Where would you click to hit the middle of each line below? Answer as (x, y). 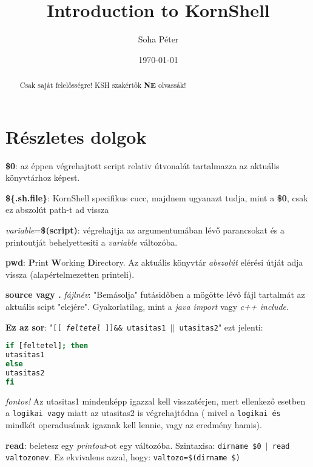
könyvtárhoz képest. (43, 177)
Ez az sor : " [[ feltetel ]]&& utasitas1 (86, 327)
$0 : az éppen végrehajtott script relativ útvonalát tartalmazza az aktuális (143, 165)
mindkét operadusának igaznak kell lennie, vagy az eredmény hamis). (134, 424)
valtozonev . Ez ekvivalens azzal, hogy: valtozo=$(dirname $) (123, 457)
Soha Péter (158, 39)
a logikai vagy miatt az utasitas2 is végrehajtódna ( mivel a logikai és (143, 413)
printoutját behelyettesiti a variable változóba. (92, 242)
